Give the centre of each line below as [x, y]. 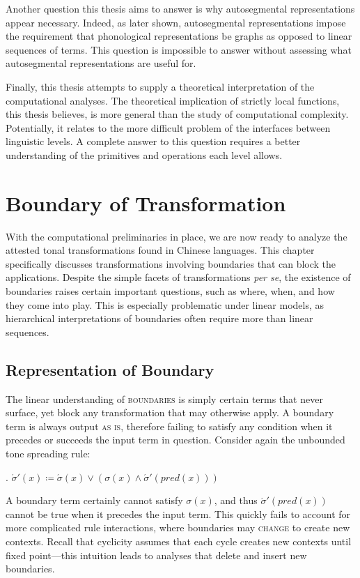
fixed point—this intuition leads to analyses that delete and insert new [156, 555]
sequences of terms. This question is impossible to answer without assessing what [179, 49]
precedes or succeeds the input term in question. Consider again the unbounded [175, 440]
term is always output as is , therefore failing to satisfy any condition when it [169, 426]
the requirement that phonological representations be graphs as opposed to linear [179, 36]
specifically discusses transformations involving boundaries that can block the [171, 263]
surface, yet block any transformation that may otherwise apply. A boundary [170, 412]
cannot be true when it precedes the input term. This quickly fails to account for [178, 514]
